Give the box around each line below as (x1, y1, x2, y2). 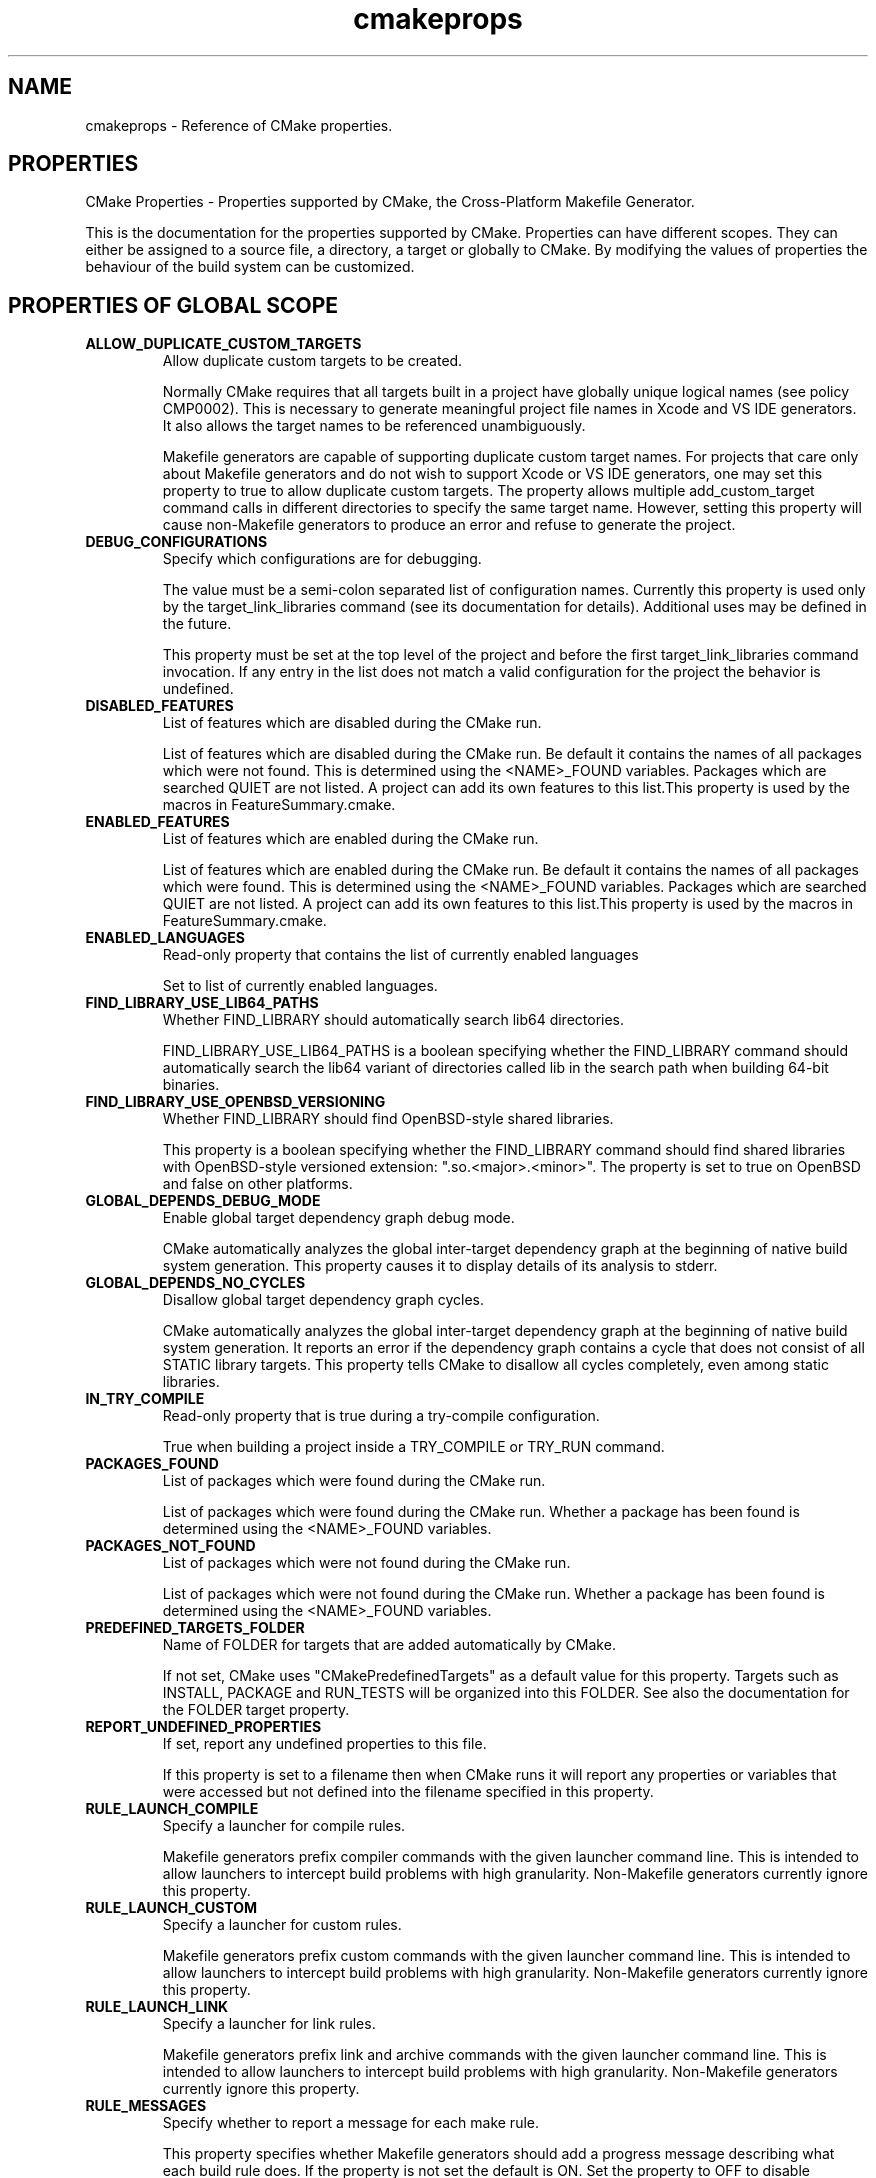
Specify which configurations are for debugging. (162, 550, 482, 568)
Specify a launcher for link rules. (162, 2015, 376, 2033)
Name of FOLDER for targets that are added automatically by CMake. (162, 1636, 616, 1654)
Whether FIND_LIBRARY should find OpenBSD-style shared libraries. (162, 1110, 614, 1128)
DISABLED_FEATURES (85, 697, 234, 715)
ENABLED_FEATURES (85, 813, 230, 831)
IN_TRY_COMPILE (85, 1390, 205, 1408)
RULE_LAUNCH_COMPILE (85, 1800, 259, 1818)
